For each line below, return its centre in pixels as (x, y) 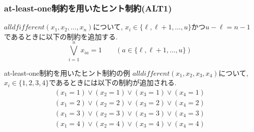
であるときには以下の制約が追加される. (113, 82)
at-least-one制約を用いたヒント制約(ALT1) (88, 8)
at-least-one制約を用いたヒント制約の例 (67, 72)
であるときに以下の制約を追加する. (61, 36)
